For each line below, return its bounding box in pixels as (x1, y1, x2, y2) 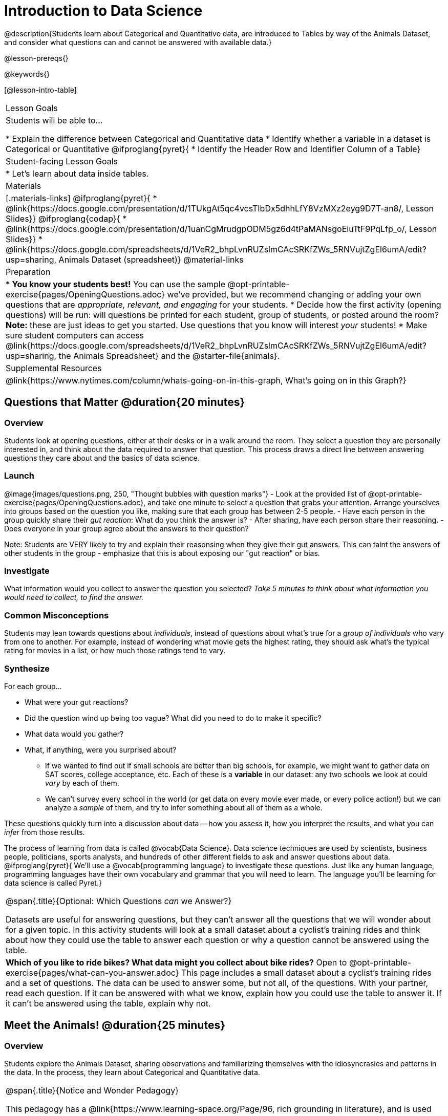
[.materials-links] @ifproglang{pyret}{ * (6, 192, 157, 203)
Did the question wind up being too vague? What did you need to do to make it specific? (25, 713, 322, 722)
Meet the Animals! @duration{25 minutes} (4, 1019, 226, 1032)
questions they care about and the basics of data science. (4, 453, 200, 462)
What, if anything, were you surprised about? (25, 745, 177, 754)
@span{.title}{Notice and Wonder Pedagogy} (6, 1085, 179, 1096)
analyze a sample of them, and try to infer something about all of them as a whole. (45, 803, 323, 812)
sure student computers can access (6, 330, 144, 340)
